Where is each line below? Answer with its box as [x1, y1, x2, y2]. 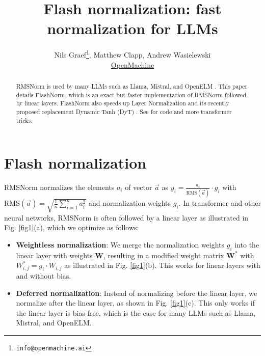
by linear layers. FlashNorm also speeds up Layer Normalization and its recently [16, 99, 229, 107]
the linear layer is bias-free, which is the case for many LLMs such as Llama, [16, 307, 256, 318]
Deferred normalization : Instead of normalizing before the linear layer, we [16, 287, 257, 298]
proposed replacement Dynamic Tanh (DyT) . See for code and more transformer [16, 107, 232, 116]
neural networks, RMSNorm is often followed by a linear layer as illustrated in [4, 212, 249, 223]
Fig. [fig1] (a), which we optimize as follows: [4, 222, 139, 233]
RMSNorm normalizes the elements [4, 182, 115, 193]
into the [234, 239, 259, 250]
